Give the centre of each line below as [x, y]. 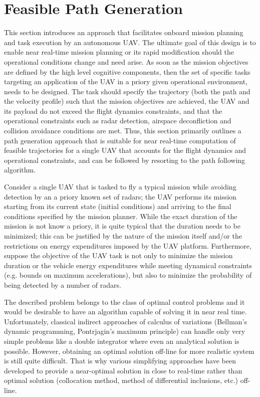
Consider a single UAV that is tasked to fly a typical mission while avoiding [120, 187]
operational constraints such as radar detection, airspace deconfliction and [118, 121]
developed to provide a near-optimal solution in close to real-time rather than [123, 370]
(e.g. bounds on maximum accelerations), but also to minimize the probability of [128, 275]
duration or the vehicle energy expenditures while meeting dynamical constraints [128, 265]
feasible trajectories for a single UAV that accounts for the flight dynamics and [125, 150]
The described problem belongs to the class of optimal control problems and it [124, 302]
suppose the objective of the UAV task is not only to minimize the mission [118, 255]
